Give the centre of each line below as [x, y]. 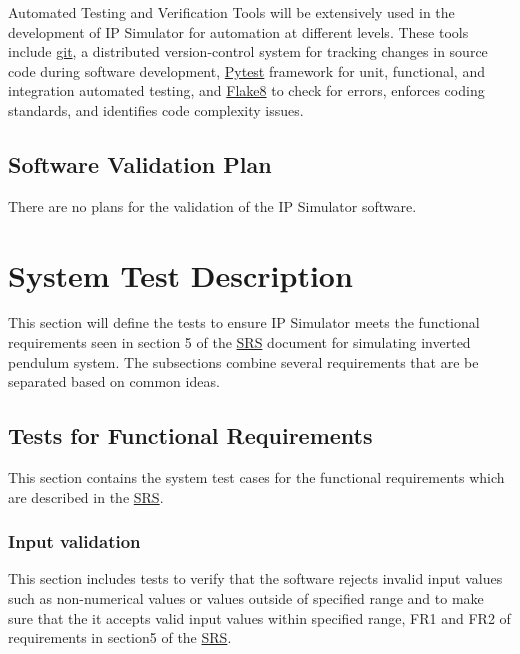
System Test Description [180, 274]
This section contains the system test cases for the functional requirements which [256, 477]
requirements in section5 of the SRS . [120, 637]
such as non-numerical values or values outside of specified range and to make [246, 598]
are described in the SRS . [86, 496]
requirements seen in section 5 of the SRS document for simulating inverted [239, 342]
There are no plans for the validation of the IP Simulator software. [212, 205]
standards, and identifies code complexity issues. [156, 109]
